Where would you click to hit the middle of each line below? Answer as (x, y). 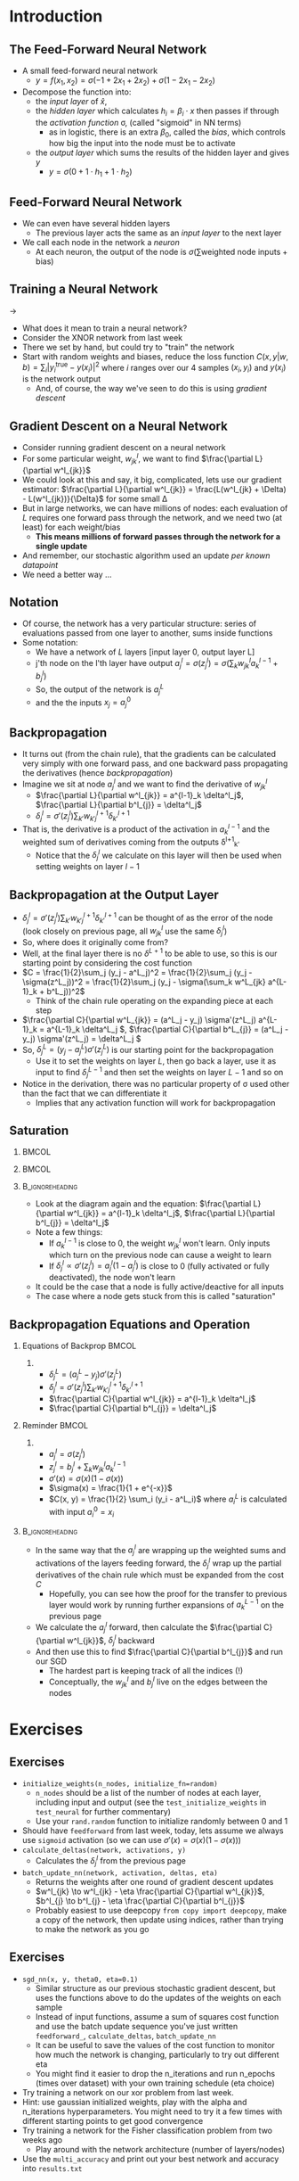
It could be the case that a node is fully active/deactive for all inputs (160, 1287)
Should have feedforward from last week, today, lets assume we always (153, 1831)
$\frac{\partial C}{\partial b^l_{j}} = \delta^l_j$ (133, 1408)
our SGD (51, 1661)
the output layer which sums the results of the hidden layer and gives (162, 152)
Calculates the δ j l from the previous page (111, 1861)
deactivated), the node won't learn (112, 1278)
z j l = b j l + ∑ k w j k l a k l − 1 (87, 1467)
